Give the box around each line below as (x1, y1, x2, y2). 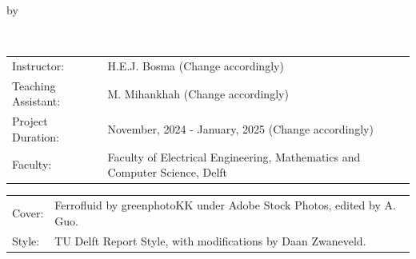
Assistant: (12, 93, 61, 110)
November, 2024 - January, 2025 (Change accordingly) (107, 121, 374, 137)
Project (12, 113, 48, 129)
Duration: (12, 128, 59, 145)
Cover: (12, 204, 44, 221)
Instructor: (12, 57, 65, 74)
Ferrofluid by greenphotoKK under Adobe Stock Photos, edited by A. (54, 197, 396, 213)
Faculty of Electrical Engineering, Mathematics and (107, 148, 361, 165)
